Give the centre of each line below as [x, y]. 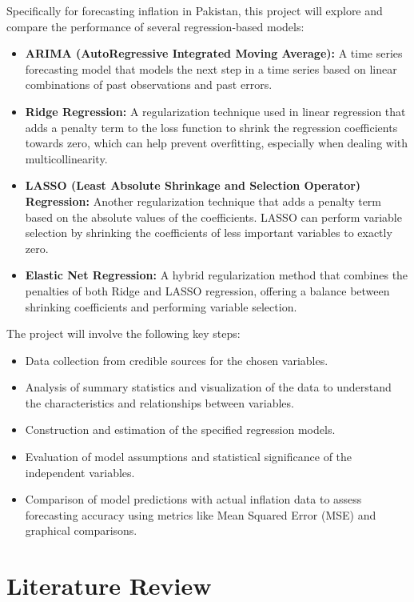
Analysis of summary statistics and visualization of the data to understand [208, 387]
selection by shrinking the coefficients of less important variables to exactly [209, 233]
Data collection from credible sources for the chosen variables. [177, 360]
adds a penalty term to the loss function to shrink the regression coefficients [211, 127]
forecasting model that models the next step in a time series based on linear [211, 68]
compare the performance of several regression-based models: [155, 26]
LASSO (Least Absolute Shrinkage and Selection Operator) [193, 185]
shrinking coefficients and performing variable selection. [161, 306]
